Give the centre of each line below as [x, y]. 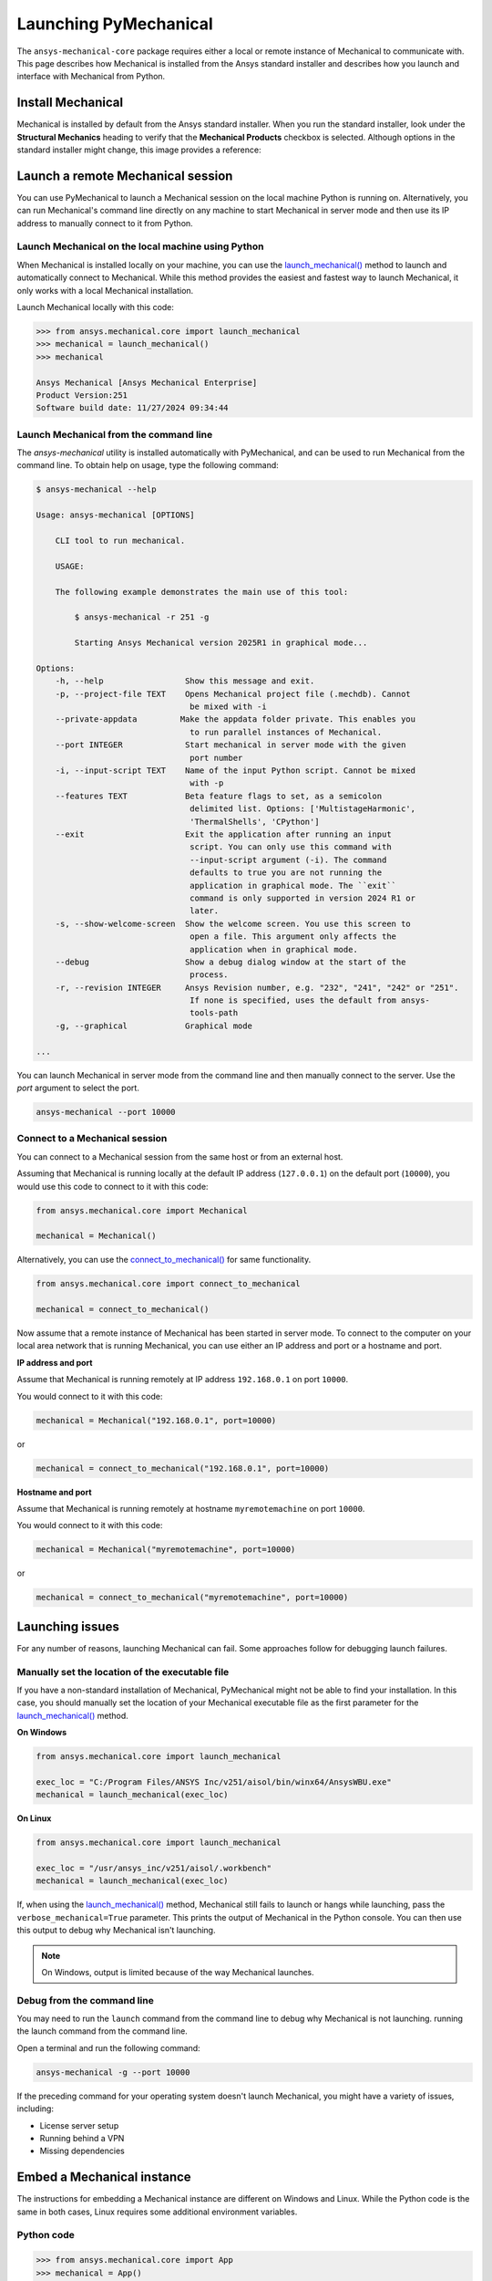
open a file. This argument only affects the [293, 937]
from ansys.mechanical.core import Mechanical [142, 1210]
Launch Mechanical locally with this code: [96, 307]
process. [209, 975]
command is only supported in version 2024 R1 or [303, 898]
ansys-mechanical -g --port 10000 [113, 2072]
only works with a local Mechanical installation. [105, 290]
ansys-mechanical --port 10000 [106, 1112]
